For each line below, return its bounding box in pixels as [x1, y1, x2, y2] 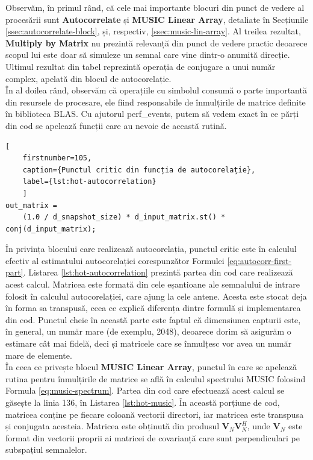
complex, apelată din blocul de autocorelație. [5, 72, 172, 84]
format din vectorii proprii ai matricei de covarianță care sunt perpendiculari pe [5, 431, 300, 444]
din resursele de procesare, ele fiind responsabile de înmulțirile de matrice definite [5, 95, 306, 108]
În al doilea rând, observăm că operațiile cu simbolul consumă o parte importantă [5, 84, 307, 96]
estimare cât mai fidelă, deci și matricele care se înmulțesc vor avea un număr [5, 337, 292, 350]
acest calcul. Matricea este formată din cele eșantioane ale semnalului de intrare [5, 278, 300, 291]
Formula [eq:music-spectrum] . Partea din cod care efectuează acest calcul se [5, 384, 285, 397]
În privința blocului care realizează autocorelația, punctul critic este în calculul [5, 242, 297, 255]
